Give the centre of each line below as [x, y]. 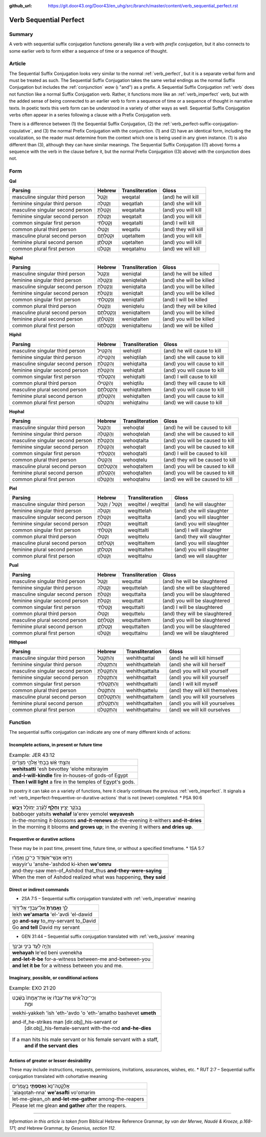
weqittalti [138, 530]
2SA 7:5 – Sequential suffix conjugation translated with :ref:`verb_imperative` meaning [108, 898]
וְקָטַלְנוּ [104, 249]
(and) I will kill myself [194, 684]
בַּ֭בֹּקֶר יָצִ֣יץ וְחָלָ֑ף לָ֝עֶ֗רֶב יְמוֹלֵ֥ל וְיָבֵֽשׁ [47, 807]
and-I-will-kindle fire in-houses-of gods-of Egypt [70, 775]
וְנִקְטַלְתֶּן [106, 319]
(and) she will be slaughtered [196, 588]
